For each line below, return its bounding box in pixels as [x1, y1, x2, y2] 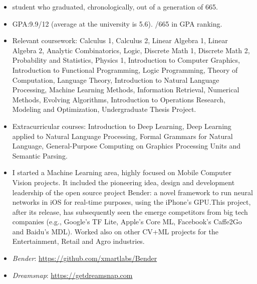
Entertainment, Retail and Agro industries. [12, 236, 145, 246]
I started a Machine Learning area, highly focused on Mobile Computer [12, 167, 232, 178]
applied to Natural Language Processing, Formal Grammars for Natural [12, 130, 233, 141]
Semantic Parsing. [12, 150, 68, 161]
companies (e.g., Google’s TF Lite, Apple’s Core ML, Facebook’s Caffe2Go [12, 216, 242, 227]
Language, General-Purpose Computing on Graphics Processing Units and [12, 140, 240, 151]
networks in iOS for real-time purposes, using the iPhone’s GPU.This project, [12, 197, 251, 207]
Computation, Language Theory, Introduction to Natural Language [12, 74, 219, 85]
